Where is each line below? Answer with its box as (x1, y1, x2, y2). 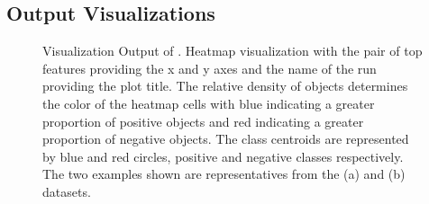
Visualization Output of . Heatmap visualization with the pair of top (42, 41, 423, 60)
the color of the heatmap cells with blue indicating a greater (42, 93, 375, 112)
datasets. (42, 182, 91, 200)
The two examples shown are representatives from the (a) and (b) (42, 164, 406, 183)
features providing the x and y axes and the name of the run (42, 58, 377, 77)
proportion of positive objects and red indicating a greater (42, 111, 364, 130)
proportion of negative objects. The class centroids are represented (42, 129, 409, 148)
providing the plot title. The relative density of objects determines (42, 76, 408, 95)
